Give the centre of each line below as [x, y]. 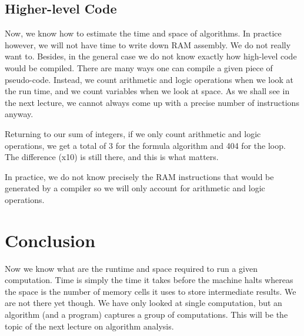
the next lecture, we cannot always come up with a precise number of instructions [152, 102]
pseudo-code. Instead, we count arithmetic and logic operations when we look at [149, 79]
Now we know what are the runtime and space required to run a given [131, 268]
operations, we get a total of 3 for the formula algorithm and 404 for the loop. [145, 145]
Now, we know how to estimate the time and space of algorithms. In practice [143, 33]
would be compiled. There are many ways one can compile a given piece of [139, 67]
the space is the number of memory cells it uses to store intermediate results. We [151, 291]
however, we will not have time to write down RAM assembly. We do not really [148, 44]
